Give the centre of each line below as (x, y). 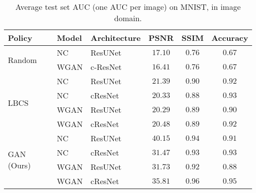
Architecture (116, 38)
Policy (20, 38)
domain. (128, 18)
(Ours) (19, 165)
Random (22, 60)
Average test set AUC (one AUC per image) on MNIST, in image (128, 7)
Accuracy (230, 38)
